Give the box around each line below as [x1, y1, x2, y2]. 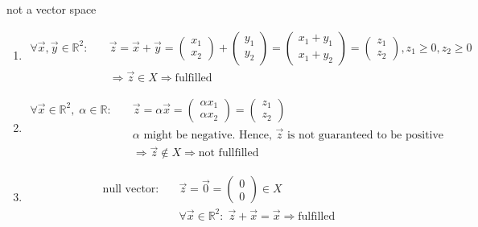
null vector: [102, 184, 159, 196]
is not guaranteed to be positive [286, 130, 444, 142]
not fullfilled [198, 147, 259, 159]
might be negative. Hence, [143, 130, 272, 142]
